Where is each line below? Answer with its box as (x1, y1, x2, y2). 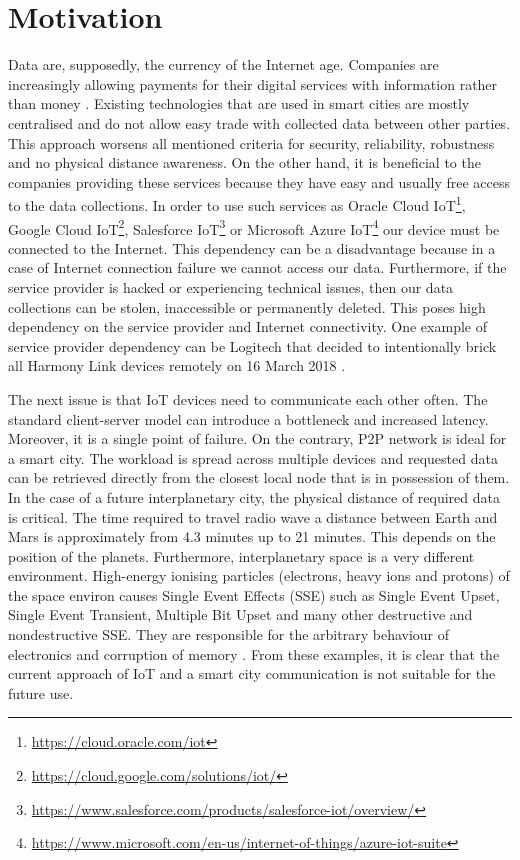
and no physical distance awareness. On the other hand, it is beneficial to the (8, 152, 481, 173)
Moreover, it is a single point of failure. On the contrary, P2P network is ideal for (8, 428, 507, 449)
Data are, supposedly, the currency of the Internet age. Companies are (8, 54, 439, 75)
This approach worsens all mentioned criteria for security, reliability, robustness (8, 132, 495, 153)
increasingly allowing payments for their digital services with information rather (8, 73, 498, 94)
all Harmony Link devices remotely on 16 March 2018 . (8, 355, 346, 376)
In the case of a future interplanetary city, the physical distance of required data (8, 486, 500, 507)
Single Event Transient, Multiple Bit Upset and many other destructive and (8, 604, 473, 625)
